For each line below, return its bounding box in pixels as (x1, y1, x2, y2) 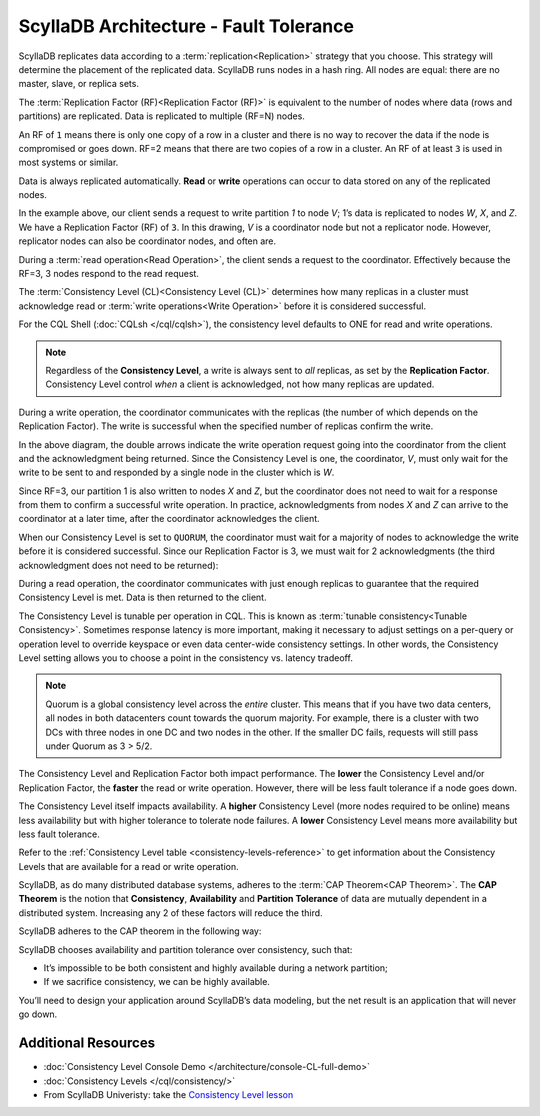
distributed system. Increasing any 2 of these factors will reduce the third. (18, 906, 324, 919)
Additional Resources (18, 1035, 155, 1052)
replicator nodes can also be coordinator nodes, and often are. (18, 235, 277, 247)
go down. (18, 1008, 58, 1020)
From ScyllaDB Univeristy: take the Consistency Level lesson (43, 1088, 294, 1100)
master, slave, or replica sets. (18, 78, 140, 90)
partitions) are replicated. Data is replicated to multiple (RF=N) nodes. (18, 110, 305, 122)
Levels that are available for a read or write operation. (18, 860, 239, 872)
